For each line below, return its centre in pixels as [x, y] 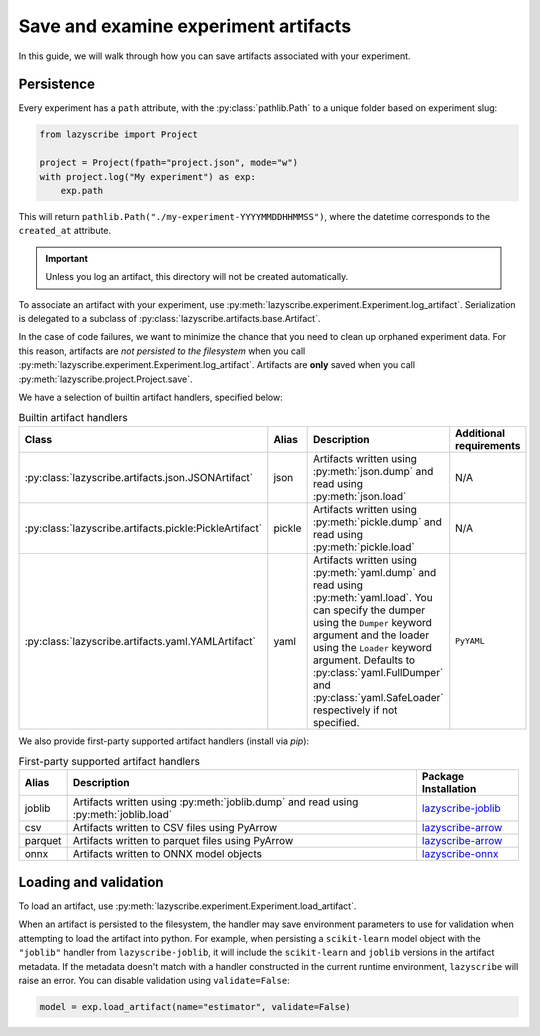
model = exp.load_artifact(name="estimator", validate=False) [195, 1006]
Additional [480, 433]
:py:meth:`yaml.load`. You [373, 597]
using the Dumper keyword [372, 622]
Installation [449, 789]
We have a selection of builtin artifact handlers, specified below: [151, 397]
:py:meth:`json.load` [359, 496]
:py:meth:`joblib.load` [122, 815]
